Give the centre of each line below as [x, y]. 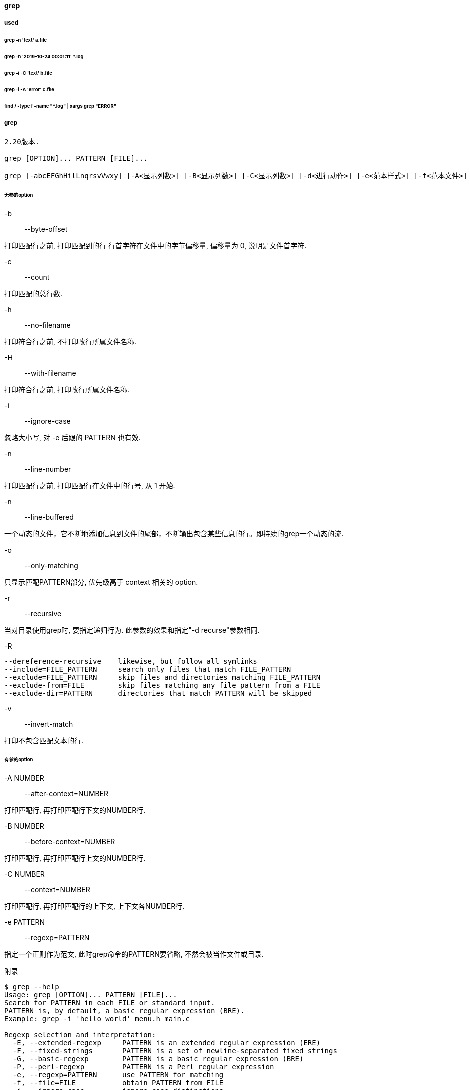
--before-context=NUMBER [70, 842]
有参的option [19, 760]
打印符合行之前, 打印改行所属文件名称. [67, 389]
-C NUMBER [24, 874]
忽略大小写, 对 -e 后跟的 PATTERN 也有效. [72, 437]
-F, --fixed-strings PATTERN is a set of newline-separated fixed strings [175, 1051]
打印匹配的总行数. [33, 293]
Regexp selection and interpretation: [80, 1035]
